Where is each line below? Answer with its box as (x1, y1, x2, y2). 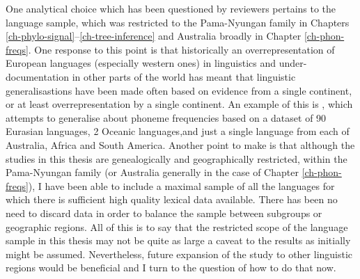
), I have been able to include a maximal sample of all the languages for (28, 178, 335, 193)
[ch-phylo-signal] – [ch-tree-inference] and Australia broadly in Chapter (6, 29, 302, 43)
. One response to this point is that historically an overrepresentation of (28, 42, 335, 56)
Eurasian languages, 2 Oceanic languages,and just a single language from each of (6, 124, 350, 138)
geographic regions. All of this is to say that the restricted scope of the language (6, 219, 348, 234)
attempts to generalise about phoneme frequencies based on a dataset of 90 (6, 110, 327, 125)
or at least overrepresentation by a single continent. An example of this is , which (6, 97, 353, 111)
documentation (6, 69, 70, 83)
